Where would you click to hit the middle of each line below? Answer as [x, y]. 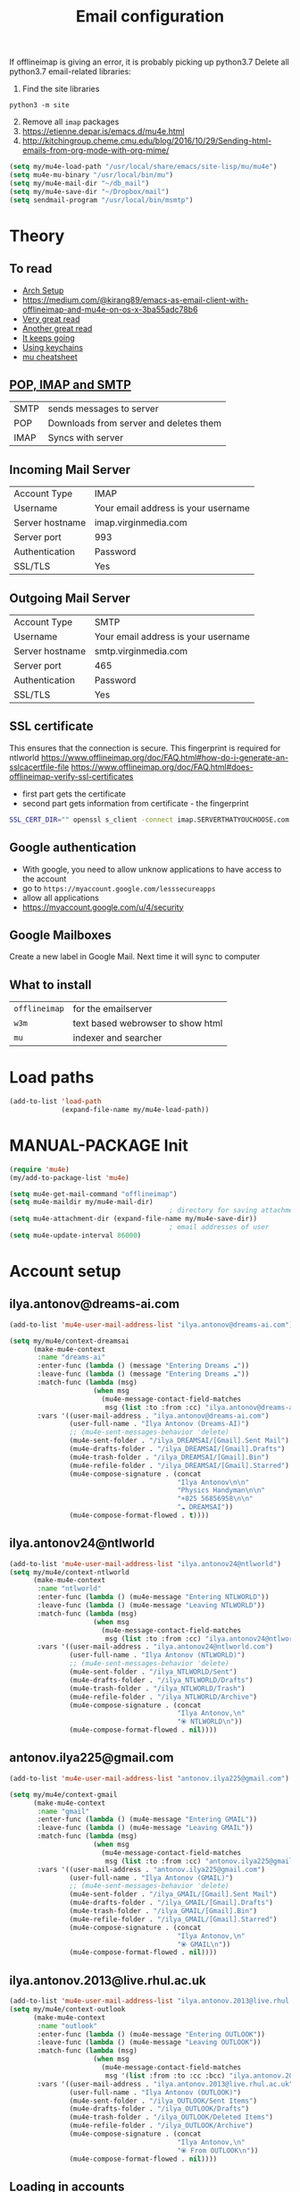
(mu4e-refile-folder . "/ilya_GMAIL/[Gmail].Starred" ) [173, 1919]
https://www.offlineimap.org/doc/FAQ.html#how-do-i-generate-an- [165, 757]
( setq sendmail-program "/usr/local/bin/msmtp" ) [101, 200]
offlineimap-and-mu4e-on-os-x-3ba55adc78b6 [110, 309]
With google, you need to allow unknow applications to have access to [152, 869]
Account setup [65, 1271]
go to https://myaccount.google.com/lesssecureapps [119, 888]
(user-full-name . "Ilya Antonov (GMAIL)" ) [151, 1878]
